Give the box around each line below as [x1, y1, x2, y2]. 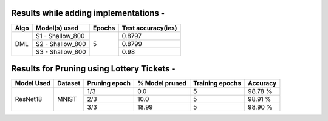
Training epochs [193, 79, 241, 88]
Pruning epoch [87, 79, 131, 88]
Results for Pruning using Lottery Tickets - [11, 64, 176, 74]
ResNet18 [15, 95, 43, 103]
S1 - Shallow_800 [35, 31, 85, 40]
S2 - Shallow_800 [35, 39, 86, 48]
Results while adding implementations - [11, 8, 165, 18]
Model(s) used [35, 24, 79, 32]
